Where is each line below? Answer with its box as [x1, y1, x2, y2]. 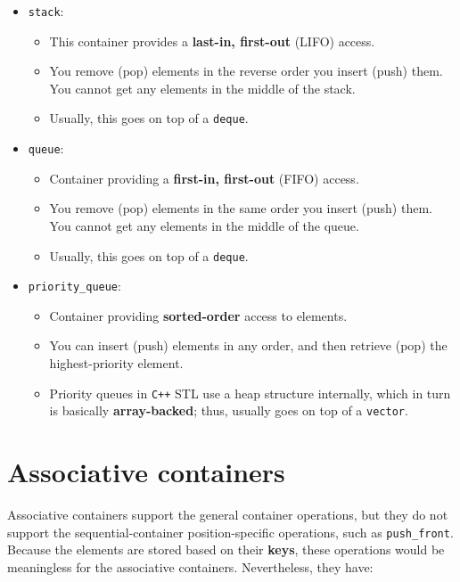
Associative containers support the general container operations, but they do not [7, 505, 448, 524]
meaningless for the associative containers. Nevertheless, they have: [7, 557, 374, 576]
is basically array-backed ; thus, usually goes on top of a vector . [49, 401, 408, 420]
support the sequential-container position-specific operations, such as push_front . [7, 522, 454, 541]
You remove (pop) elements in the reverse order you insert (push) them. [49, 61, 443, 80]
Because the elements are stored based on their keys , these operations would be [7, 540, 445, 559]
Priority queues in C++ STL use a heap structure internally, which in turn [49, 383, 451, 402]
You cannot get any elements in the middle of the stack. [49, 78, 356, 97]
